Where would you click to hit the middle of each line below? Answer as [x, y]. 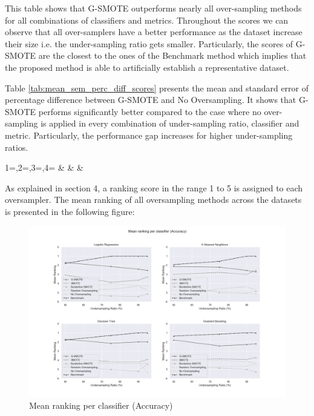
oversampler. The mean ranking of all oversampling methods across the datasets [153, 200]
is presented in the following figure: [70, 211]
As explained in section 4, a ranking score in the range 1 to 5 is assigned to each [154, 187]
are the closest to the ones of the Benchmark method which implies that [172, 55]
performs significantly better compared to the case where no [150, 111]
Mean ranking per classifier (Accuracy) [101, 405]
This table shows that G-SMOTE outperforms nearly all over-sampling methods [153, 8]
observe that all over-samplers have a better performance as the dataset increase [154, 32]
